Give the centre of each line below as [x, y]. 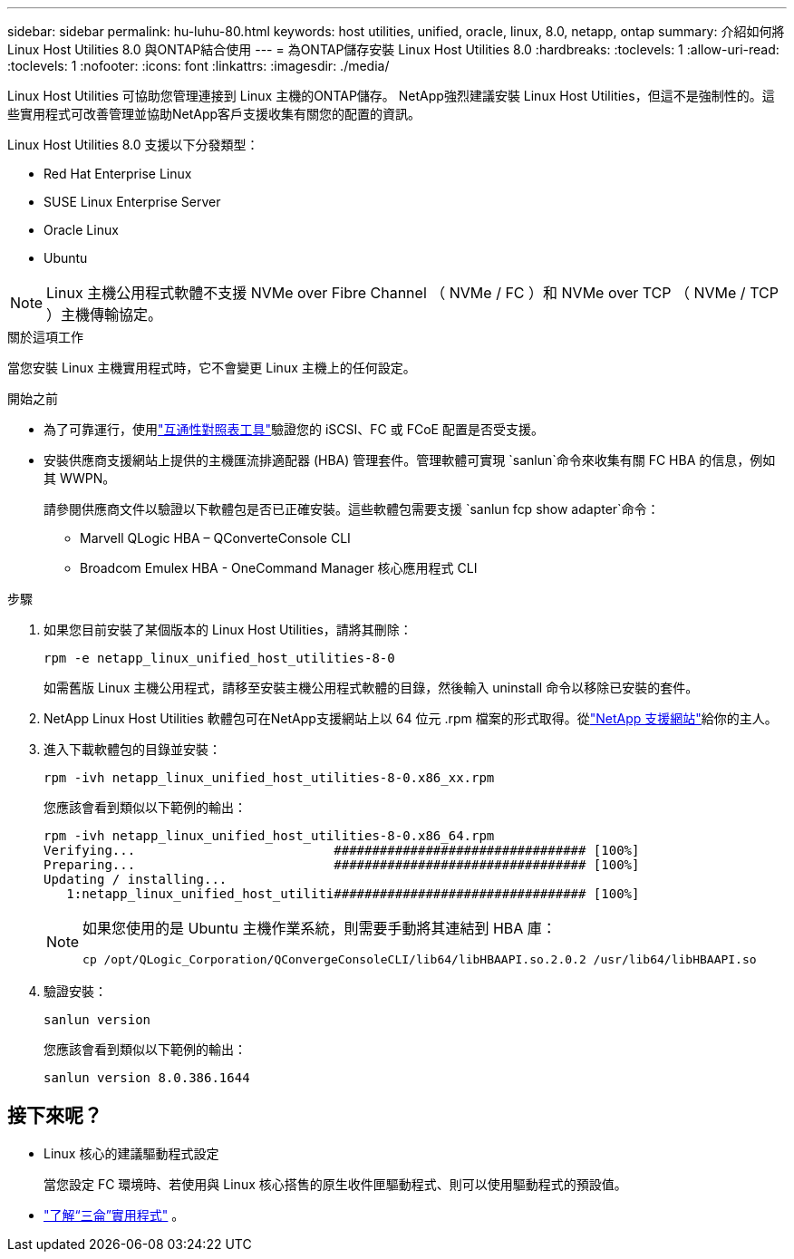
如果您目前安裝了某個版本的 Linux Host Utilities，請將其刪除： [228, 629]
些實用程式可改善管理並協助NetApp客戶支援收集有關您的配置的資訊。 [214, 114]
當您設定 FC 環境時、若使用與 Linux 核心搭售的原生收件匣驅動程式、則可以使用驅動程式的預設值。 [335, 1184]
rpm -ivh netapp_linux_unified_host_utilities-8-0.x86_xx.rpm [269, 778]
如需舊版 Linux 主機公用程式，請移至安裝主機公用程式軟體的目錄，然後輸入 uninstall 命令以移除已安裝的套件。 [371, 688]
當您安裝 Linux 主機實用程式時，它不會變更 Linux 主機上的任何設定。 [212, 368]
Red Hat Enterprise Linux [118, 174]
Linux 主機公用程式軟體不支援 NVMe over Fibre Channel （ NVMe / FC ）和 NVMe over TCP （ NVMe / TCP [412, 293]
